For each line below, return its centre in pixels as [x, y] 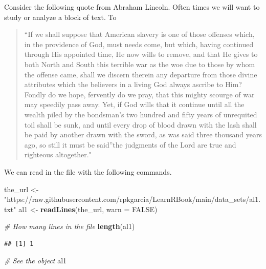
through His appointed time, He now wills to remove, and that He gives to [141, 54]
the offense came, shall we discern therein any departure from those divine [141, 74]
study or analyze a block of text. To [60, 17]
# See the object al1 [36, 261]
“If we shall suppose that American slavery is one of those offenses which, [139, 34]
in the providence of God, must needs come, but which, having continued [139, 44]
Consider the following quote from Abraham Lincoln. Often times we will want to [132, 7]
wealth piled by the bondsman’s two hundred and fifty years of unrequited [141, 114]
